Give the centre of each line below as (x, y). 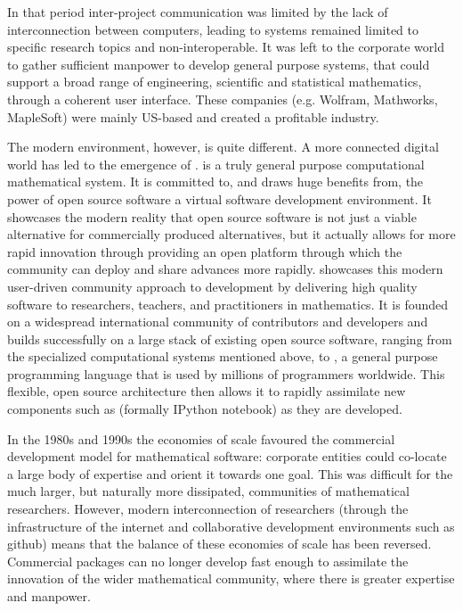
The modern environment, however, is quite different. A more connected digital (223, 147)
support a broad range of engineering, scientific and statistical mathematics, (215, 82)
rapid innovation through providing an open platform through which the (205, 251)
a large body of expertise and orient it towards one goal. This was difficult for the (230, 473)
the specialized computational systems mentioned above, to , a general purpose (223, 356)
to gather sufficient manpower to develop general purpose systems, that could (219, 64)
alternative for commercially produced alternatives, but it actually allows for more (231, 234)
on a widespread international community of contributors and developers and (218, 322)
